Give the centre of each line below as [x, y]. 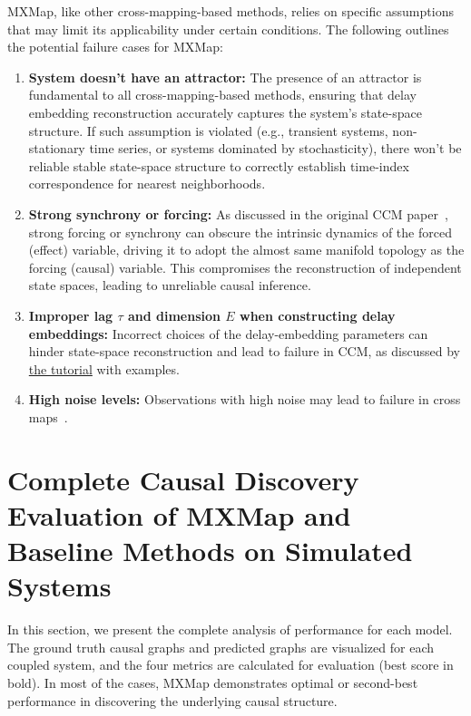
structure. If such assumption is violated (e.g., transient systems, [208, 130]
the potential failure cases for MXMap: [115, 47]
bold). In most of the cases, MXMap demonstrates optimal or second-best [213, 682]
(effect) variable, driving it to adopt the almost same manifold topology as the [246, 250]
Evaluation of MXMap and [179, 514]
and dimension [174, 315]
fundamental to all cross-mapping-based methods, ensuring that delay [222, 95]
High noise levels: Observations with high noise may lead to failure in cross [245, 399]
